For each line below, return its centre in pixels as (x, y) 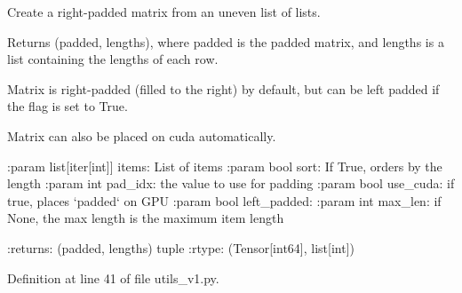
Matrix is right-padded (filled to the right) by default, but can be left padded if (223, 88)
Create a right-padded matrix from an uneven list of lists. (164, 12)
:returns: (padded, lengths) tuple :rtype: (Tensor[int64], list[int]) (181, 247)
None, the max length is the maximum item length (146, 218)
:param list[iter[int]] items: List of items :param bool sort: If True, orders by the (225, 166)
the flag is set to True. (68, 106)
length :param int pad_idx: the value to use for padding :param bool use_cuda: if (231, 183)
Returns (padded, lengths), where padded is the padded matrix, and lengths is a (226, 41)
